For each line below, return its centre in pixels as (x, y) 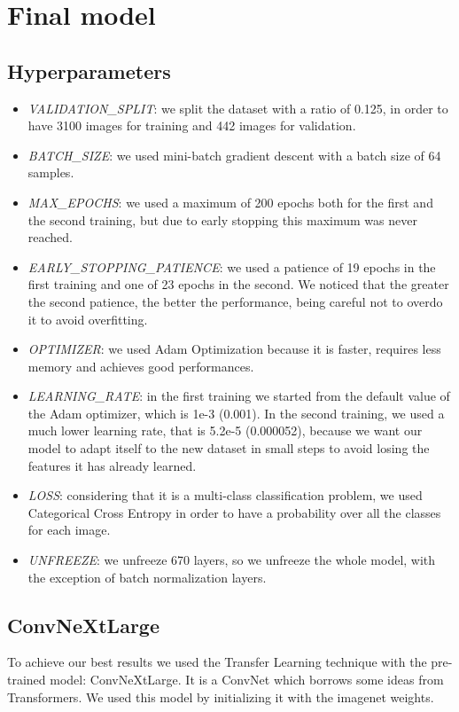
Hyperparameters (89, 70)
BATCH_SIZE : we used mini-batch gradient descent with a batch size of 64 (234, 155)
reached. (51, 237)
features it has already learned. (112, 465)
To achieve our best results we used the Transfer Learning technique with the (217, 662)
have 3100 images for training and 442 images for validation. (192, 125)
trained (27, 680)
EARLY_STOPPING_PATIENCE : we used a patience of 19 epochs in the (232, 266)
